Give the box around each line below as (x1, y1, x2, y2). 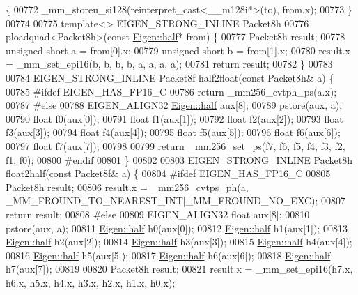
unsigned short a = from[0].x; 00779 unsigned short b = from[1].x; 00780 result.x (6, 43, 350, 57)
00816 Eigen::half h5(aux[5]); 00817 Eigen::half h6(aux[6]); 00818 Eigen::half (6, 248, 331, 262)
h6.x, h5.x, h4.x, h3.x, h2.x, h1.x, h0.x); (6, 275, 176, 289)
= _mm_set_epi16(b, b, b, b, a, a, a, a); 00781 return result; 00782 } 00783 (6, 56, 333, 71)
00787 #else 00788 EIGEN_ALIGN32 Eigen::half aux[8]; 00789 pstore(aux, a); (6, 98, 343, 112)
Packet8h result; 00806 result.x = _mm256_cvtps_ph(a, (6, 179, 249, 194)
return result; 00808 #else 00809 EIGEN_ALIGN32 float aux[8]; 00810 (6, 206, 310, 221)
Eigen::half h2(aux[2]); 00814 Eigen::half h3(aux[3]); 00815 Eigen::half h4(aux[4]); (6, 234, 352, 249)
